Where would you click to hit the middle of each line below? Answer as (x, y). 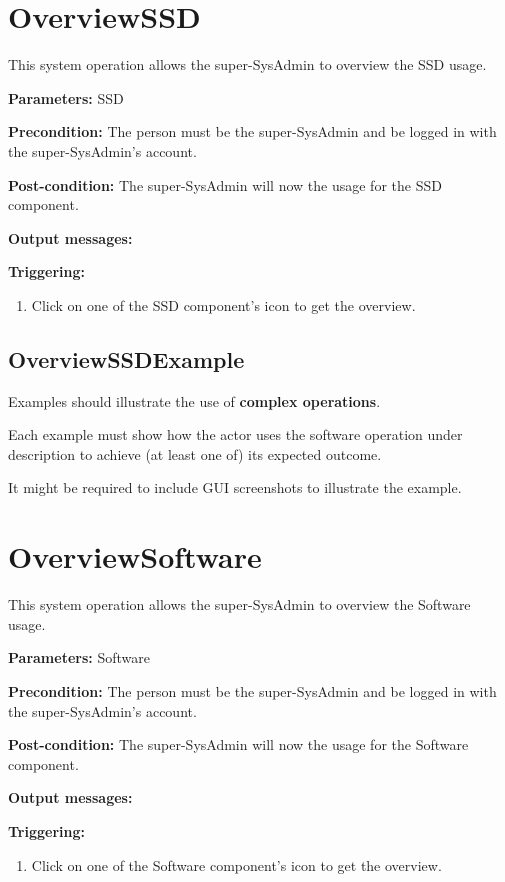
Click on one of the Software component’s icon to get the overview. (236, 864)
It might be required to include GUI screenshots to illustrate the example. (235, 487)
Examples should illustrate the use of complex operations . (194, 400)
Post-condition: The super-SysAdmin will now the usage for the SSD (225, 184)
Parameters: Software (79, 657)
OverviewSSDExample (126, 358)
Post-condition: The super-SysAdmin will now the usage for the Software (238, 744)
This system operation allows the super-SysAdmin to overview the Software (239, 604)
